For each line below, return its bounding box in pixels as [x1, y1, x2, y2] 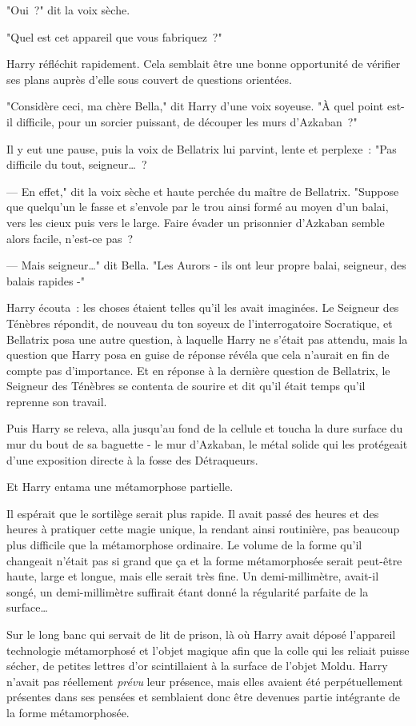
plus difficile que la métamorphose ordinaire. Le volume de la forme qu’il [6, 537, 362, 553]
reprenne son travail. [6, 393, 107, 409]
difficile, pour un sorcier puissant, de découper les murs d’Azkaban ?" [16, 113, 358, 130]
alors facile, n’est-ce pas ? [6, 229, 134, 246]
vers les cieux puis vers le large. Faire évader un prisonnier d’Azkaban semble [6, 213, 385, 230]
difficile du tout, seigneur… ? [6, 156, 147, 173]
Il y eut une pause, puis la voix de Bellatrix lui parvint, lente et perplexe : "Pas [6, 140, 397, 157]
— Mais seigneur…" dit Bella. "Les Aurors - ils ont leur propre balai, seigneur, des [6, 257, 406, 273]
